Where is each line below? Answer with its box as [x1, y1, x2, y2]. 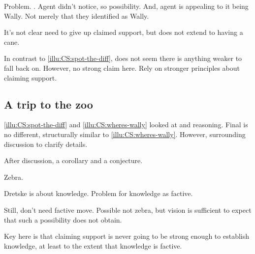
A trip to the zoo [4, 96, 93, 112]
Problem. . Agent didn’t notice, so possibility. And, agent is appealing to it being [4, 1, 249, 11]
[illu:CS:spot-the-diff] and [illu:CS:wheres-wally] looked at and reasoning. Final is [4, 119, 248, 130]
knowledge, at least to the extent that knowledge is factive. [4, 240, 182, 251]
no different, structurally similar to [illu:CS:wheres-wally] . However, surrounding [4, 129, 246, 139]
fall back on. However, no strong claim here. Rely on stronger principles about [4, 62, 240, 73]
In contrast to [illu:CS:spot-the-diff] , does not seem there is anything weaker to [4, 53, 242, 63]
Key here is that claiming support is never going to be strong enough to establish [4, 231, 250, 241]
